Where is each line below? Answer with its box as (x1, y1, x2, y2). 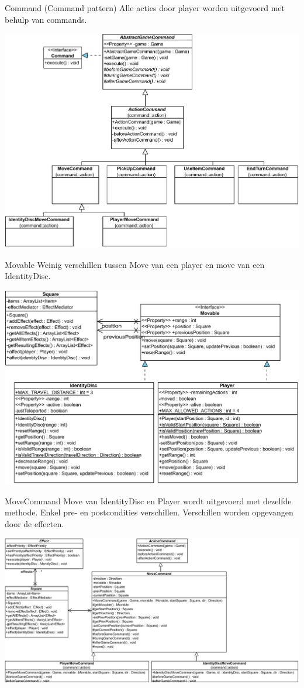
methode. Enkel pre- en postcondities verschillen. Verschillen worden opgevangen (5, 506, 293, 518)
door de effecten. (5, 518, 64, 529)
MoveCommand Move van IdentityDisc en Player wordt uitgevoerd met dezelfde (5, 494, 292, 507)
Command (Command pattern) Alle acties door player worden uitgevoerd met (5, 2, 285, 13)
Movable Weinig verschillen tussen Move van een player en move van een (5, 258, 265, 270)
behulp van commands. (5, 13, 87, 25)
